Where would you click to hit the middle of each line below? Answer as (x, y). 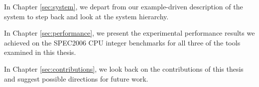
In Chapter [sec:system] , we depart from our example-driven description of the (124, 6)
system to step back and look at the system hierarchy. (86, 16)
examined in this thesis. (40, 52)
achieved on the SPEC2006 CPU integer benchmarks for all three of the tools (122, 42)
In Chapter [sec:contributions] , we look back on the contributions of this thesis (124, 68)
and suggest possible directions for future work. (76, 78)
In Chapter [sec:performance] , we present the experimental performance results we (129, 33)
